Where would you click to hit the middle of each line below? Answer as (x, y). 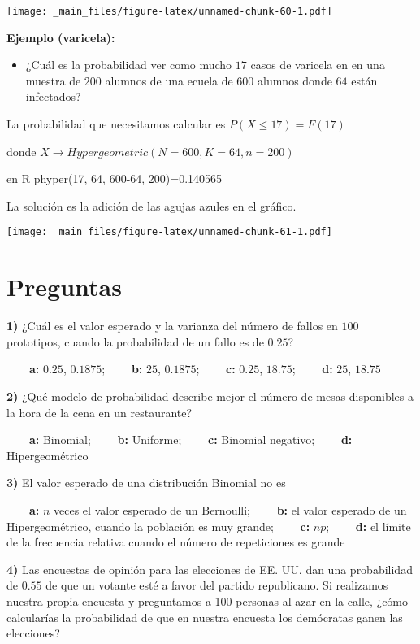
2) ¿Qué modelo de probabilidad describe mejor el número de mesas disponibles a (210, 396)
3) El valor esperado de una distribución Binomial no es (146, 483)
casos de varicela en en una (318, 65)
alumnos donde (295, 80)
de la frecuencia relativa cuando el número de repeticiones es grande (176, 542)
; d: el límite (368, 526)
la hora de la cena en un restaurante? (100, 412)
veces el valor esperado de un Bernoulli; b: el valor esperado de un (230, 509)
